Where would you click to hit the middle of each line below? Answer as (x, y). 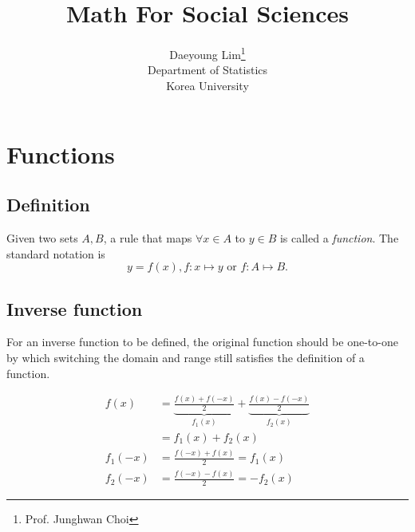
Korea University (207, 85)
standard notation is (56, 253)
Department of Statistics (207, 70)
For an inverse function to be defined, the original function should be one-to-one (202, 342)
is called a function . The (339, 237)
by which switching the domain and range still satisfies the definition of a (186, 357)
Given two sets (42, 237)
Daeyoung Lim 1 (207, 53)
